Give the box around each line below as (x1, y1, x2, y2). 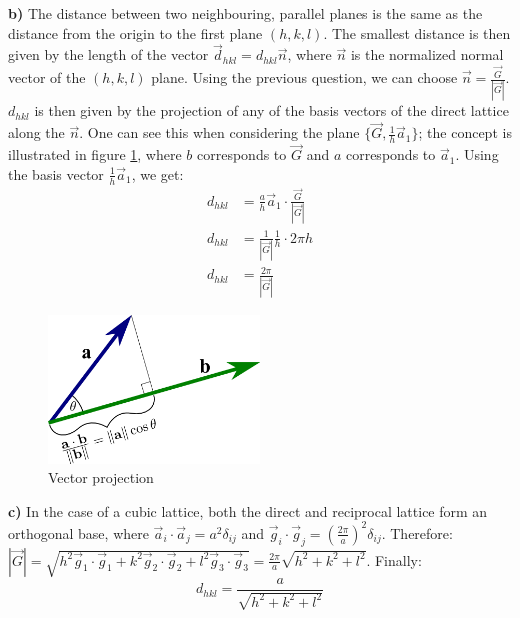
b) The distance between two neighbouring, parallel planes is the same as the (8, 3, 483, 23)
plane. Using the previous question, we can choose (151, 67, 458, 88)
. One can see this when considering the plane (79, 122, 360, 143)
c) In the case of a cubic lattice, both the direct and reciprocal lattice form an (8, 500, 488, 521)
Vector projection (48, 467, 154, 488)
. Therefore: (381, 522, 453, 543)
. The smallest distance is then (323, 22, 511, 43)
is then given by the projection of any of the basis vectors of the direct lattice (34, 100, 509, 121)
